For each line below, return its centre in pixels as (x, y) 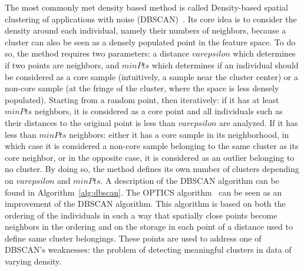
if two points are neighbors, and (62, 65)
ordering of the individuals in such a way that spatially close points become (141, 215)
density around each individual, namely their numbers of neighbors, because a (146, 30)
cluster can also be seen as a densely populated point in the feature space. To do (150, 42)
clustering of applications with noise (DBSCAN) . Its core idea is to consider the (151, 19)
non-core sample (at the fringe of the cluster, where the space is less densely (142, 88)
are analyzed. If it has (259, 122)
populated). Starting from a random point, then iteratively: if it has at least (142, 99)
